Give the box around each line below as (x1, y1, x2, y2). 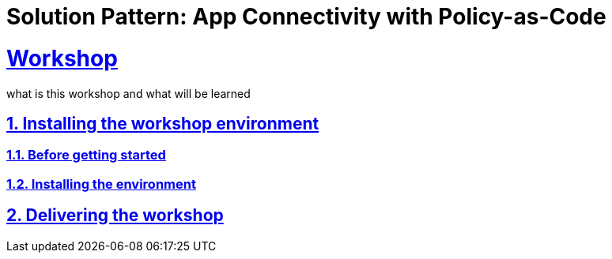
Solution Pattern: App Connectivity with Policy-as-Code (6, 3, 606, 30)
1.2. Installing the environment (6, 175, 196, 192)
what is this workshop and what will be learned (6, 86, 251, 100)
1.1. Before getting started (6, 147, 166, 163)
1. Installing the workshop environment (6, 113, 319, 133)
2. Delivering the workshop (6, 205, 224, 226)
